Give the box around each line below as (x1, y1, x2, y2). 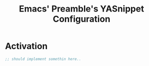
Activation (5, 41, 48, 52)
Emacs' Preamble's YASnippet (19, 3, 144, 14)
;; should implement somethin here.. (5, 56, 82, 61)
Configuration (52, 13, 111, 25)
